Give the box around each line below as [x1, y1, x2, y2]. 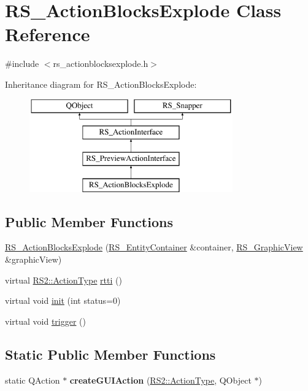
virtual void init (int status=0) [5, 294, 121, 307]
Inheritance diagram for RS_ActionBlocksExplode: [5, 77, 197, 90]
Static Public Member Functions [5, 344, 216, 363]
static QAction [5, 373, 60, 386]
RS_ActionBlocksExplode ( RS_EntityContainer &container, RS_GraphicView [5, 241, 303, 254]
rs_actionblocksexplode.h [53, 57, 148, 70]
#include [5, 57, 39, 70]
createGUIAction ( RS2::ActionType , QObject [69, 373, 252, 386]
